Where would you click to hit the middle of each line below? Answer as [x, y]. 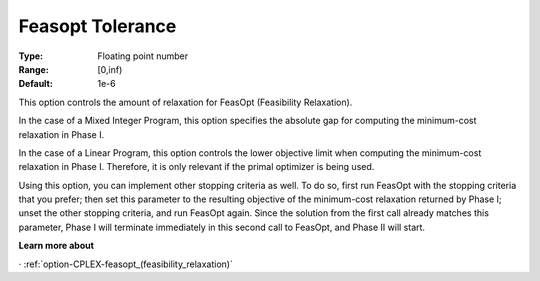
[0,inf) [110, 69]
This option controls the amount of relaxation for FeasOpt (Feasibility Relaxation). [185, 102]
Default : [36, 84]
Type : [31, 56]
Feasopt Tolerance [97, 26]
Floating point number [143, 56]
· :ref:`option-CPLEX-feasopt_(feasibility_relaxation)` [126, 264]
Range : [33, 69]
